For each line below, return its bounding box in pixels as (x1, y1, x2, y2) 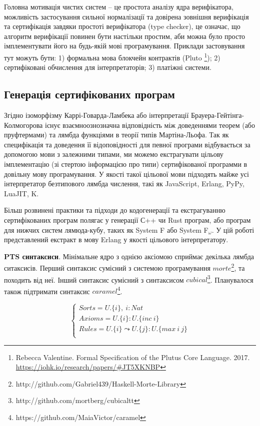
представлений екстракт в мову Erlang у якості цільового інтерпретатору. (4, 234, 228, 245)
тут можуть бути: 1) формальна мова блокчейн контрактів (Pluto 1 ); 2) (4, 50, 220, 62)
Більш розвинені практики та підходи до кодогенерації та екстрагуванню (4, 205, 225, 215)
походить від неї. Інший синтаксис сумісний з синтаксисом (4, 274, 184, 285)
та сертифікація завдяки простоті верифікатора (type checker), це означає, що (4, 21, 240, 31)
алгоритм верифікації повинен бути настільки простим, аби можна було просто (4, 30, 245, 41)
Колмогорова (4, 119, 43, 130)
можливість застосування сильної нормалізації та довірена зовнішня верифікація (4, 11, 249, 21)
